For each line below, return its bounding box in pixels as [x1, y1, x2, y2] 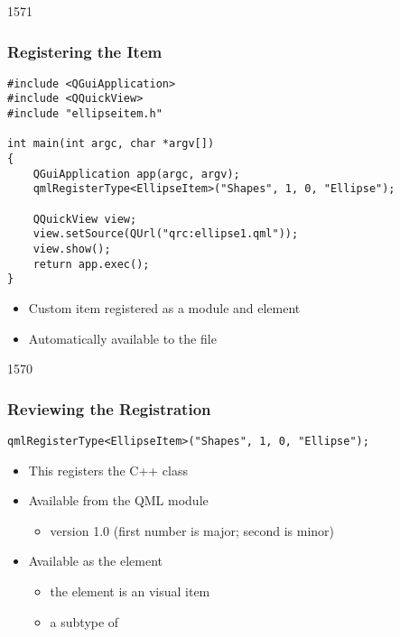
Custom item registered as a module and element [28, 299, 301, 317]
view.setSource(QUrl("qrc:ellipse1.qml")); [33, 227, 299, 241]
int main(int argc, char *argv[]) [7, 137, 215, 151]
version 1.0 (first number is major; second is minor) [50, 521, 335, 540]
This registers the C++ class [28, 460, 189, 479]
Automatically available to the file [28, 328, 217, 347]
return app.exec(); [33, 257, 150, 271]
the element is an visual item [50, 582, 210, 601]
